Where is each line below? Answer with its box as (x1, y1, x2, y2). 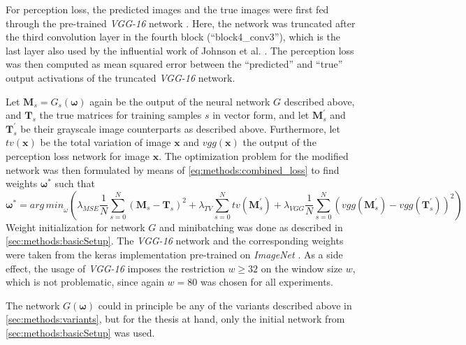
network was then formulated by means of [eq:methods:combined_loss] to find (6, 162, 340, 177)
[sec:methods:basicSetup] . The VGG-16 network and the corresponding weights (6, 233, 344, 248)
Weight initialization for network (6, 219, 145, 234)
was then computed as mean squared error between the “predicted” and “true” (6, 57, 343, 71)
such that (54, 176, 95, 191)
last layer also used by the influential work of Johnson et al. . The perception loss (6, 43, 354, 57)
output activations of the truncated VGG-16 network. (6, 70, 235, 85)
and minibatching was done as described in (159, 219, 343, 234)
